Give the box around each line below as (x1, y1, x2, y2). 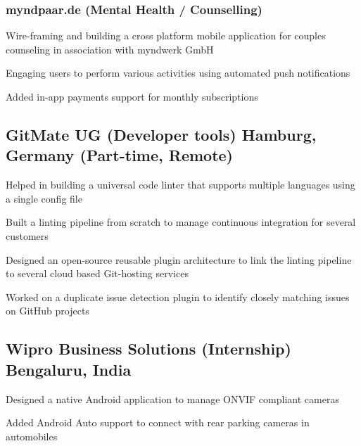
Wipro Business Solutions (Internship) (6, 338, 291, 359)
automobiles (6, 428, 58, 443)
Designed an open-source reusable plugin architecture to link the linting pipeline (6, 252, 352, 267)
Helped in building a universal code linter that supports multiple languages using (6, 177, 355, 192)
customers (6, 228, 49, 243)
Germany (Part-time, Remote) (6, 144, 233, 166)
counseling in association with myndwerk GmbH (6, 42, 214, 56)
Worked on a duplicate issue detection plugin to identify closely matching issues (6, 289, 350, 304)
